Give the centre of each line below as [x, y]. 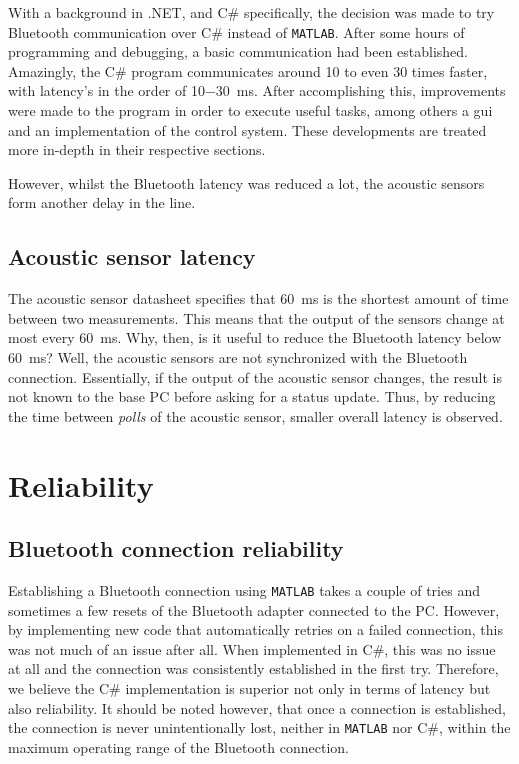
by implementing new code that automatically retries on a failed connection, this [255, 629]
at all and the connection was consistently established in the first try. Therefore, [253, 668]
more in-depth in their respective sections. [137, 149]
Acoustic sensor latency [132, 256]
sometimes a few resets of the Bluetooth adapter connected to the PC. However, [254, 609]
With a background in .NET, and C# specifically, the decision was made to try [251, 12]
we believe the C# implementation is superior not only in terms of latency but [249, 687]
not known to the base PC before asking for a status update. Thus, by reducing [252, 396]
